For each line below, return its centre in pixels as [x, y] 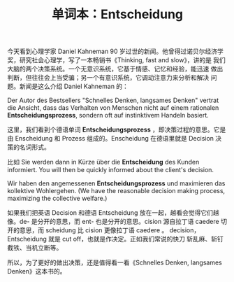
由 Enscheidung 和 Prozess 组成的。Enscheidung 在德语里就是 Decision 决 [115, 139]
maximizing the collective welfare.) [57, 198]
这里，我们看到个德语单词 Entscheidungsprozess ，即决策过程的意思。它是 [117, 129]
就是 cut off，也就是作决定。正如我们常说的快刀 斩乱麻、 [130, 239]
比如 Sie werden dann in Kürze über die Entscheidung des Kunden [103, 162]
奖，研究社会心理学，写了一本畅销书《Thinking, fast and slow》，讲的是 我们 [116, 60]
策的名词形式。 [29, 147]
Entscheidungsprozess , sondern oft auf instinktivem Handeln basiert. [108, 115]
